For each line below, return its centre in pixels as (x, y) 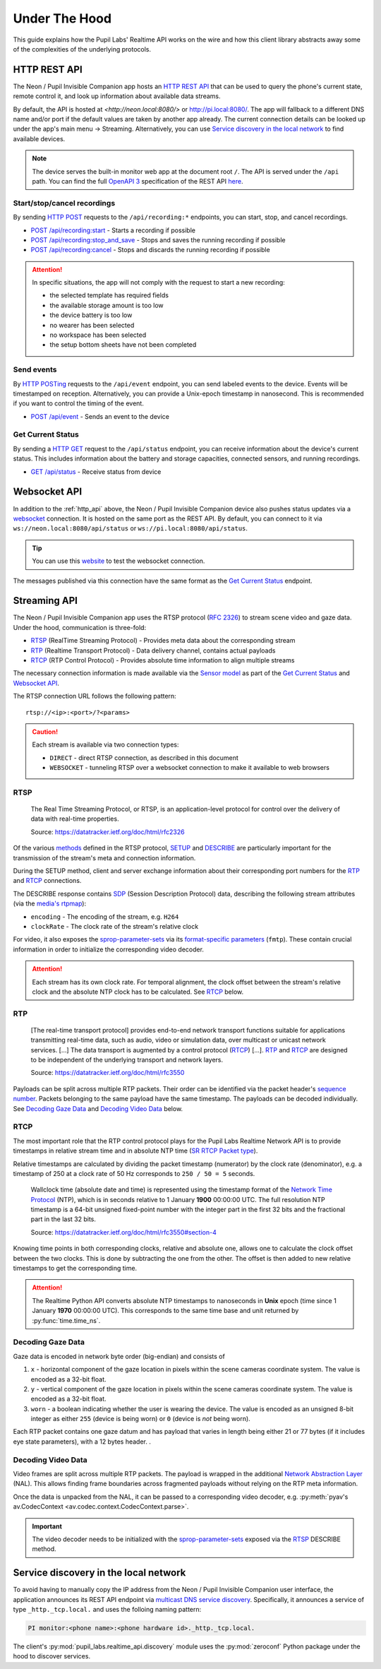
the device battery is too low (91, 315)
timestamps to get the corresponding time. (75, 1269)
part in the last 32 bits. (64, 1219)
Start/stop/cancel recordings (64, 203)
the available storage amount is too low (107, 305)
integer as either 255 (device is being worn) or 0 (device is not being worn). (140, 1419)
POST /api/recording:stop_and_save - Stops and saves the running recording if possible (158, 239)
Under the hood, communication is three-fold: (80, 627)
